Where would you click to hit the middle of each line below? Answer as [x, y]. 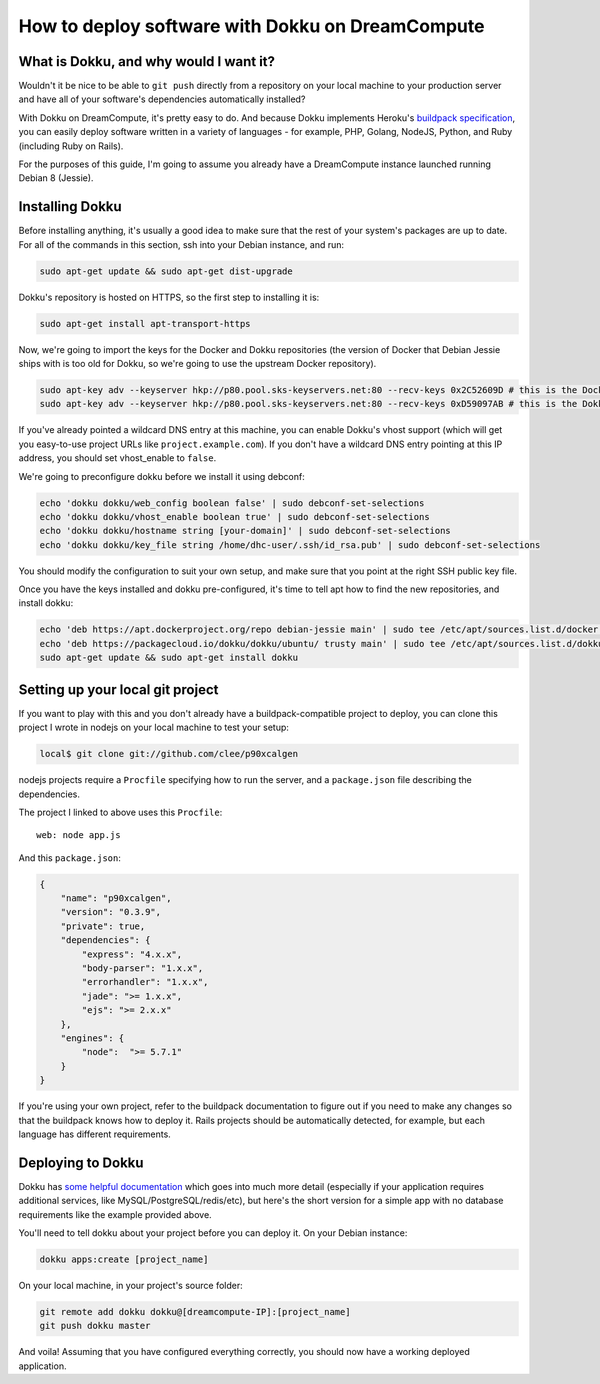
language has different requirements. [95, 1134]
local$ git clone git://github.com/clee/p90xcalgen [169, 754]
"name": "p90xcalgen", [116, 898]
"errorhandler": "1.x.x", [145, 982]
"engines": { [92, 1038]
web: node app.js [78, 835]
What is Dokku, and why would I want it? [146, 61]
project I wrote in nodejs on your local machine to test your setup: [154, 727]
